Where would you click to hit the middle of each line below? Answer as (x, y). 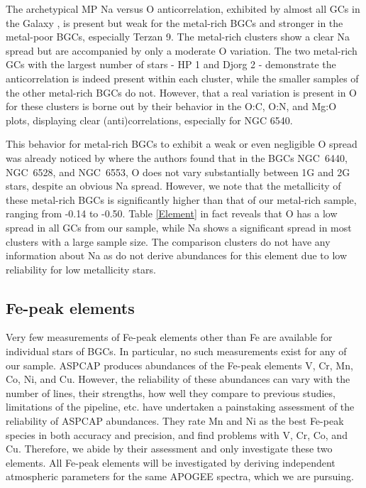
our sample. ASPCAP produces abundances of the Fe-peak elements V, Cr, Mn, (179, 365)
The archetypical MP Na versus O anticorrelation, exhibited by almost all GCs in (183, 9)
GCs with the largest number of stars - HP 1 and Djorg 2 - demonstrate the (171, 64)
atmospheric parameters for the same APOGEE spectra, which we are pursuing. (180, 476)
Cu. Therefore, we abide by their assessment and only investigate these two (169, 449)
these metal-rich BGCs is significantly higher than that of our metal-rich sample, (181, 199)
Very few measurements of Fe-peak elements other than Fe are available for (169, 337)
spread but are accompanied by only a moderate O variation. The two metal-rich (182, 50)
